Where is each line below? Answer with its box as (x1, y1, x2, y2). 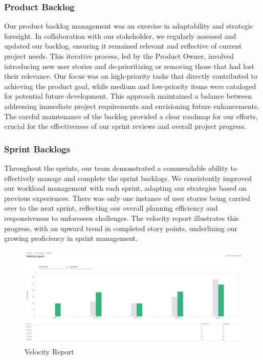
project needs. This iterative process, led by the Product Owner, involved (4, 51, 234, 61)
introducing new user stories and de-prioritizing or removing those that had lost (4, 60, 255, 71)
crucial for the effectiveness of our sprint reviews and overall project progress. (4, 121, 247, 131)
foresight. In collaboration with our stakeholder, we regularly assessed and (4, 30, 236, 41)
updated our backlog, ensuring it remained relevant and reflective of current (4, 40, 242, 51)
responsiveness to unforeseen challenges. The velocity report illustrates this (4, 212, 239, 223)
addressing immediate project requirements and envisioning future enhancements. (4, 100, 259, 111)
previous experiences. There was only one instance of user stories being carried (4, 192, 251, 203)
